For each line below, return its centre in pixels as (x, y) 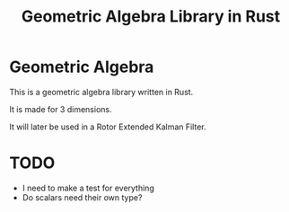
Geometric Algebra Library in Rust (151, 17)
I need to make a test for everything (88, 188)
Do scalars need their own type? (82, 197)
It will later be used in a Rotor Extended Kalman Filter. (108, 127)
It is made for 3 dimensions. (61, 109)
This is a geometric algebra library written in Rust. (101, 92)
